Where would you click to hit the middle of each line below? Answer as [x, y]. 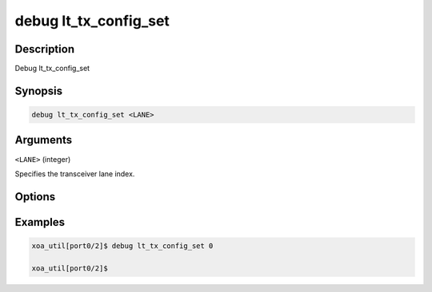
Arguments [44, 140]
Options [35, 197]
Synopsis [39, 91]
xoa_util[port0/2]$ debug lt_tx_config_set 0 [122, 246]
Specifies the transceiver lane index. [75, 174]
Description [45, 49]
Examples [40, 222]
